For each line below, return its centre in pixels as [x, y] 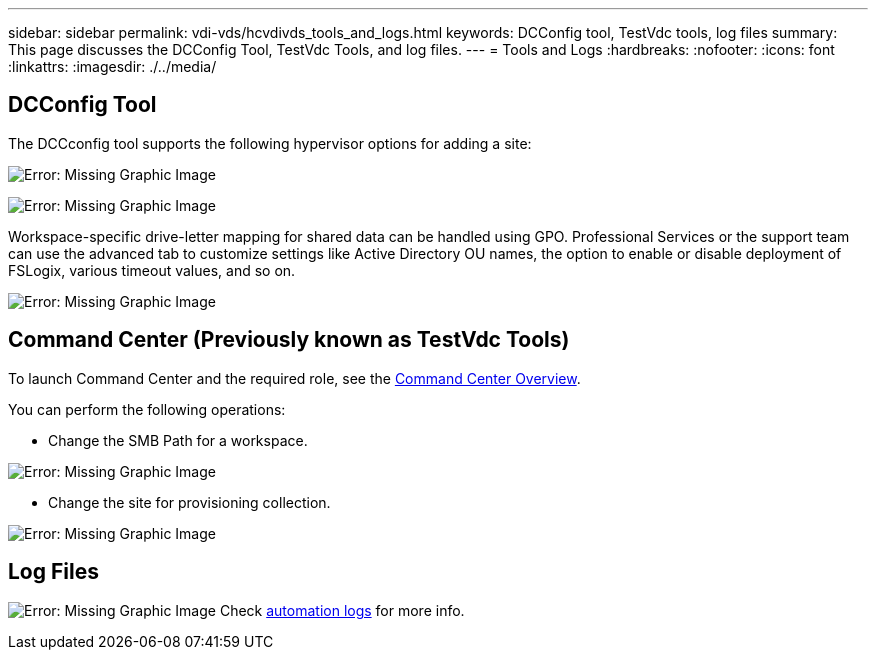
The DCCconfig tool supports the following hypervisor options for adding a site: [270, 143]
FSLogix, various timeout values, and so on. [152, 270]
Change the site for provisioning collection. [189, 502]
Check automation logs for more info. [342, 610]
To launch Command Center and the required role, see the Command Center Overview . [294, 378]
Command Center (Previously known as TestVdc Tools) [289, 340]
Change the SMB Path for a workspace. [178, 440]
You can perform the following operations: [147, 409]
